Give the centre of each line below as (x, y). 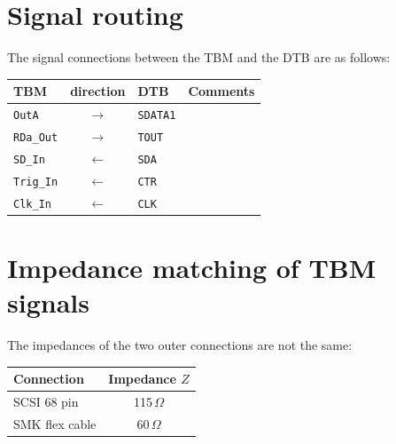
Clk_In (32, 204)
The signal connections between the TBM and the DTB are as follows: (199, 57)
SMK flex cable (55, 423)
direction (98, 91)
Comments (221, 91)
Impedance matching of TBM (192, 268)
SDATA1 (157, 116)
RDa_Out (36, 137)
